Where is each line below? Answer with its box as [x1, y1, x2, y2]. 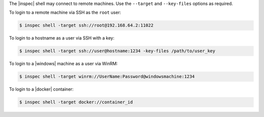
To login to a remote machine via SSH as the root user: [9, 10, 121, 16]
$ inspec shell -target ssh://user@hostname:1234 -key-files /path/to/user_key [19, 48, 216, 54]
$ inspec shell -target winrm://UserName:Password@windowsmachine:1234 [19, 74, 195, 79]
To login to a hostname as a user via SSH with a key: [9, 35, 114, 41]
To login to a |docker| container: [9, 86, 74, 92]
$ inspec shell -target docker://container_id [19, 99, 133, 105]
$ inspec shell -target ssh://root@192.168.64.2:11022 [19, 22, 154, 28]
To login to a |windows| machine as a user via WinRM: [9, 61, 118, 67]
